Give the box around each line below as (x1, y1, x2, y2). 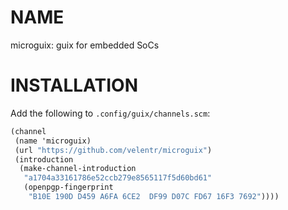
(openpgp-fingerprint (23, 182, 114, 193)
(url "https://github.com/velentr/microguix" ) (14, 145, 213, 155)
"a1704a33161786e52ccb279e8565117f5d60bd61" (23, 173, 213, 183)
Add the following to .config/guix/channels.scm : (10, 107, 211, 119)
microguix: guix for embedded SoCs (10, 39, 160, 51)
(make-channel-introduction (19, 164, 137, 174)
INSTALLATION (10, 74, 138, 97)
